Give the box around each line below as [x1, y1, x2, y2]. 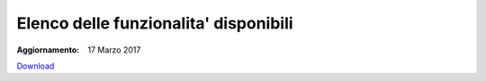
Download [16, 61, 55, 71]
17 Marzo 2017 [87, 45, 141, 55]
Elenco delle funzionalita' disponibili [16, 13, 293, 33]
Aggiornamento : [16, 45, 80, 55]
